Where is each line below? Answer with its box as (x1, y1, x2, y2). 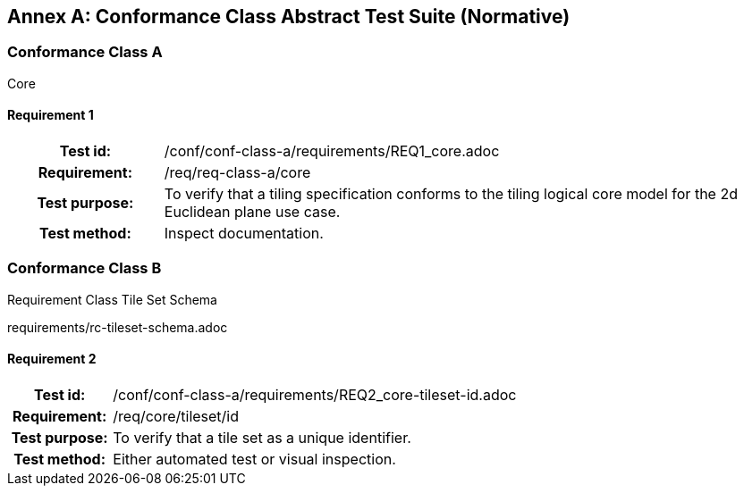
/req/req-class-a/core (164, 163, 311, 182)
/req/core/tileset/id (113, 406, 240, 425)
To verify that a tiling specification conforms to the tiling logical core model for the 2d (164, 185, 738, 204)
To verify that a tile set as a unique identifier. (113, 428, 411, 447)
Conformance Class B (7, 259, 162, 278)
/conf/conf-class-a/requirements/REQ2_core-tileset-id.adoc (113, 385, 517, 404)
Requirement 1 (7, 107, 94, 123)
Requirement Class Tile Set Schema (7, 291, 217, 307)
